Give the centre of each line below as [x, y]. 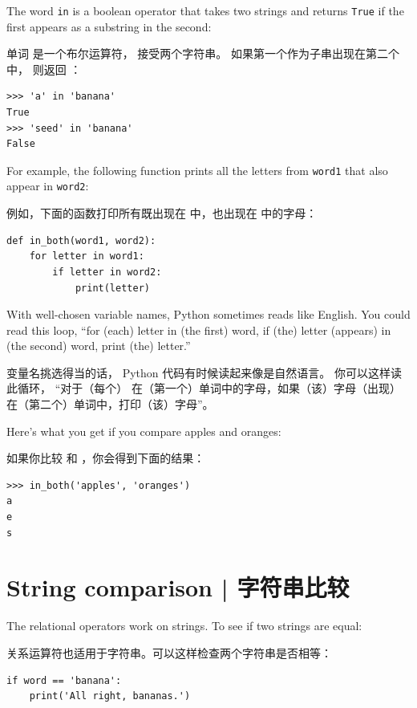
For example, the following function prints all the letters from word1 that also [197, 170]
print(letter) [112, 288]
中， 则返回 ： [44, 69]
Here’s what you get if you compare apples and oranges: [144, 431]
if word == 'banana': [64, 680]
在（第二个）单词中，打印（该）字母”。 [110, 404]
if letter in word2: [107, 272]
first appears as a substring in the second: [109, 26]
